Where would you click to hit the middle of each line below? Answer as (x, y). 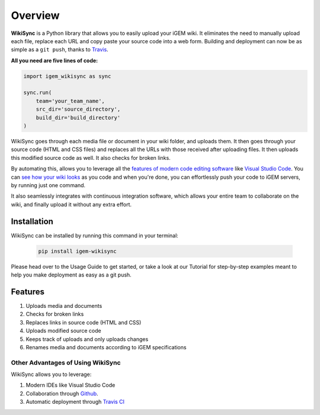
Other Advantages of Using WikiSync (66, 362)
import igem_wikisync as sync (67, 76)
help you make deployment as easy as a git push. (71, 275)
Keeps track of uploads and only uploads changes (87, 339)
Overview (35, 15)
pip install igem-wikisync (77, 251)
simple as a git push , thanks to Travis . (60, 50)
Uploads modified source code (63, 331)
